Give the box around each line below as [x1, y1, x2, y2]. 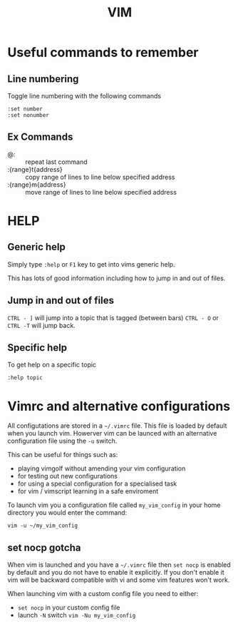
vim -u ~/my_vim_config [7, 522, 78, 530]
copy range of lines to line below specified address [25, 173, 175, 181]
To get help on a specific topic [7, 361, 97, 369]
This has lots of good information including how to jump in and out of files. [7, 274, 226, 282]
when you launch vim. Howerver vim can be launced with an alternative [7, 429, 217, 438]
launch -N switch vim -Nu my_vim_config [17, 611, 136, 620]
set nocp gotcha [7, 541, 81, 553]
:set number [7, 106, 43, 113]
